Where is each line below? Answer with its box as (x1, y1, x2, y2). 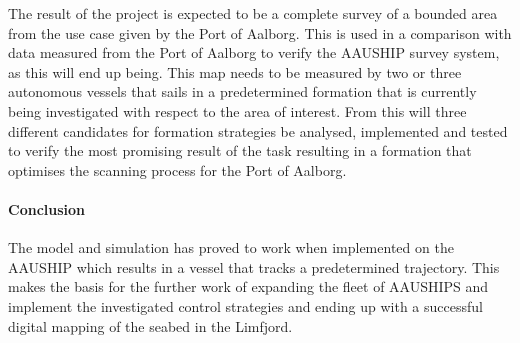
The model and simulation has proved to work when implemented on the (8, 237, 454, 258)
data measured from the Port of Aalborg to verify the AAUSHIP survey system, (8, 42, 500, 63)
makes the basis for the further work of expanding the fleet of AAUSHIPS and (8, 276, 489, 297)
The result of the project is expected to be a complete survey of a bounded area (8, 3, 498, 23)
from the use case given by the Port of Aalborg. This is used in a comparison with (8, 22, 512, 43)
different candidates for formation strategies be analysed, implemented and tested (8, 120, 508, 141)
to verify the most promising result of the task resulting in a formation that (8, 140, 472, 161)
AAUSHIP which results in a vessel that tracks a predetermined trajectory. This (8, 256, 500, 277)
